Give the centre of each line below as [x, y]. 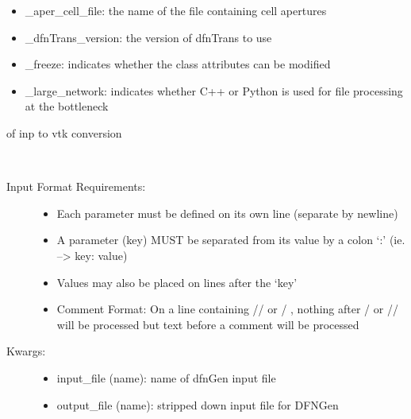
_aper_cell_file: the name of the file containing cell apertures [176, 10]
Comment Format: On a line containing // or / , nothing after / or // [227, 309]
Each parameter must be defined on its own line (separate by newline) [227, 213]
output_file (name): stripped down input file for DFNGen [198, 404]
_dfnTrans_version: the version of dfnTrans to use [148, 37]
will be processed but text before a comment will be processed [208, 324]
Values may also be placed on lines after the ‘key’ [177, 282]
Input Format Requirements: [76, 186]
